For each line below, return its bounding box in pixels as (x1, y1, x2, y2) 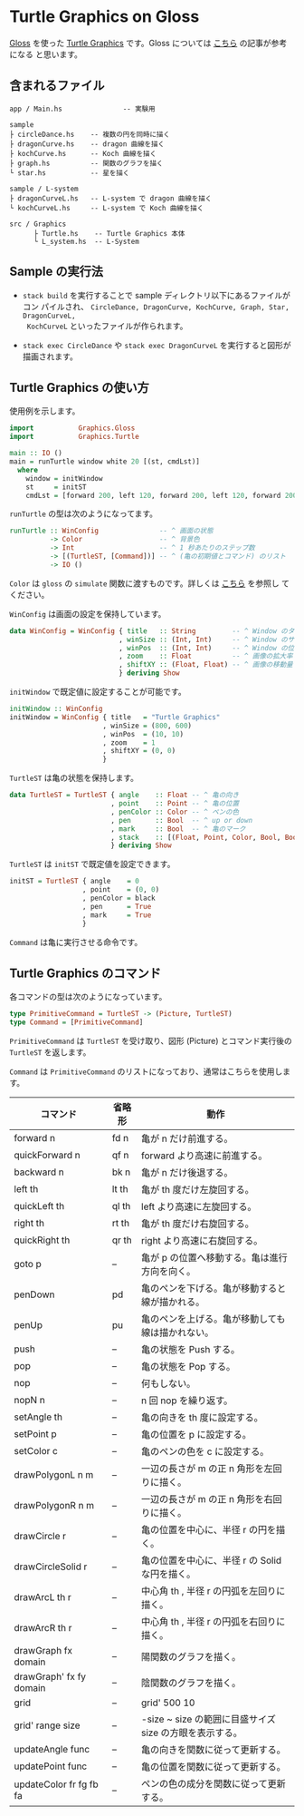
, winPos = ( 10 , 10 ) (102, 729, 184, 738)
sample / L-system (9, 184, 79, 193)
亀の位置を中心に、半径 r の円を (141, 1524, 277, 1537)
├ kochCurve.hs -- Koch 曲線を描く (9, 149, 157, 158)
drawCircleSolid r (14, 1560, 88, 1573)
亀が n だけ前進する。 (141, 1132, 233, 1145)
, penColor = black (81, 893, 156, 903)
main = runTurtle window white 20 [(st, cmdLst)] (9, 457, 201, 466)
